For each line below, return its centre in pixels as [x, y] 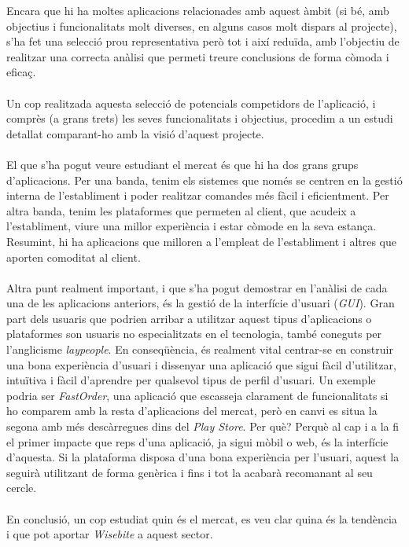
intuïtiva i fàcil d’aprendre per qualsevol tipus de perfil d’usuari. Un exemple [191, 380]
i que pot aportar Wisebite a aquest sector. [110, 534]
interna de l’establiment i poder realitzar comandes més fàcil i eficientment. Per [198, 195]
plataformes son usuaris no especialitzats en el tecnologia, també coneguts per [194, 334]
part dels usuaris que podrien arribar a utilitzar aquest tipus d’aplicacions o [189, 318]
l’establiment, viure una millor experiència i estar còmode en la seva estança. [192, 226]
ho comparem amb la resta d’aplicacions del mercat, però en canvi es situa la [192, 411]
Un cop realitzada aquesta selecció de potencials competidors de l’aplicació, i [191, 103]
